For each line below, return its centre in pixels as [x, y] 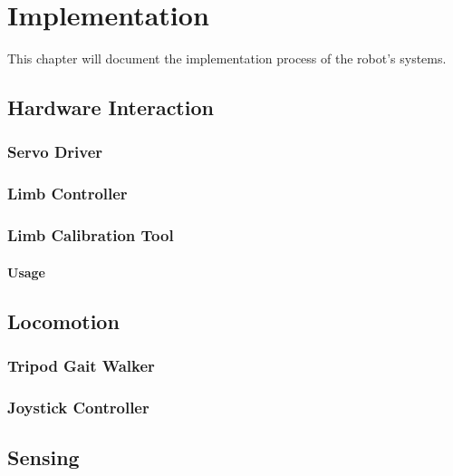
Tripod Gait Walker [81, 365]
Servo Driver [55, 152]
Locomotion [63, 321]
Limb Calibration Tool [91, 235]
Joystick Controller [78, 407]
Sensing [43, 457]
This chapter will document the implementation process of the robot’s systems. [227, 58]
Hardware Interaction [111, 107]
